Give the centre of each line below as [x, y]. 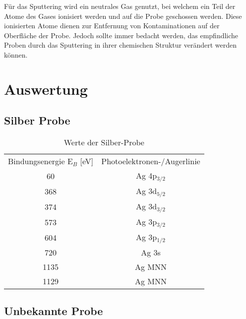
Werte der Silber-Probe [104, 142]
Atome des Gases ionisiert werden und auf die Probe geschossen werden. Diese [123, 16]
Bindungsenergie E [40, 161]
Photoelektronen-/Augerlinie [151, 161]
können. [16, 54]
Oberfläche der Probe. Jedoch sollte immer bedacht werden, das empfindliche [121, 35]
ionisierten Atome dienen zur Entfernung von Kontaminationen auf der [112, 26]
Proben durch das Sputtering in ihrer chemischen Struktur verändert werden [121, 45]
